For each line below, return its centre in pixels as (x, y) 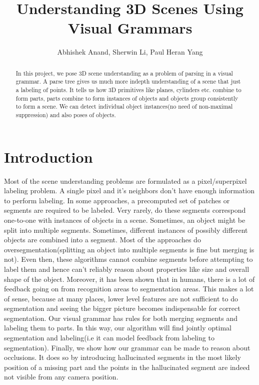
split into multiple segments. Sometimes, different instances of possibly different (126, 230)
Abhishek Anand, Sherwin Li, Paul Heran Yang (130, 52)
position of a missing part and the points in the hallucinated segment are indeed (127, 367)
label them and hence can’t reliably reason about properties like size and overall (127, 269)
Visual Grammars (130, 28)
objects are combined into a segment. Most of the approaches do (102, 240)
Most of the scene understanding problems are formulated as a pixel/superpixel (125, 180)
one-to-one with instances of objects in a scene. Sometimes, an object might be (125, 220)
